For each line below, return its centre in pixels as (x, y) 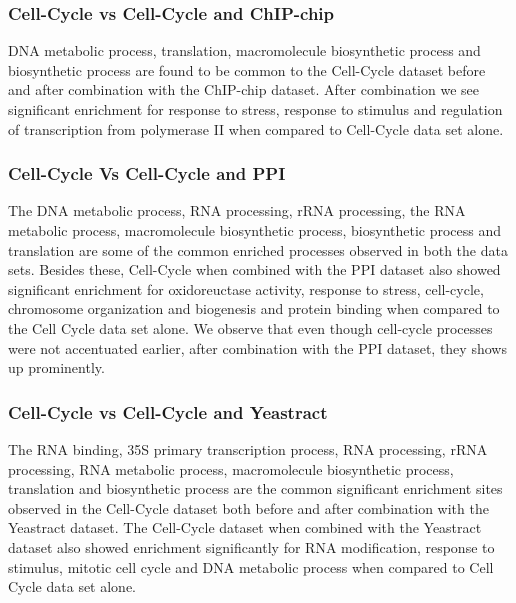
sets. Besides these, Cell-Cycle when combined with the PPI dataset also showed (254, 269)
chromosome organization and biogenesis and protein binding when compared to (254, 308)
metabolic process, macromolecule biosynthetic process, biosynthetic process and (255, 230)
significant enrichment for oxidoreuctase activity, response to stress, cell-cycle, (246, 288)
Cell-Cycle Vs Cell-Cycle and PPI (147, 173)
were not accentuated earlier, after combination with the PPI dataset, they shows (257, 347)
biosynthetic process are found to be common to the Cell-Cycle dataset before (247, 69)
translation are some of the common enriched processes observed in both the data (258, 249)
